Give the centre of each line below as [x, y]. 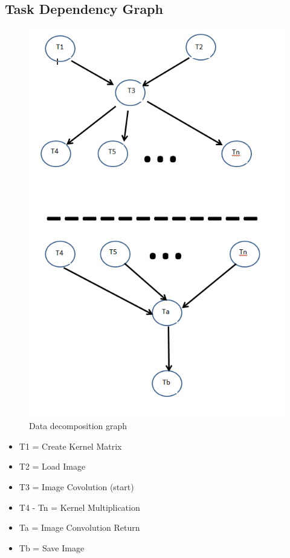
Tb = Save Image [52, 547]
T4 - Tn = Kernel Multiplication [79, 507]
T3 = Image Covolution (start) [76, 486]
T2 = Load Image [52, 466]
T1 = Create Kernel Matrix [70, 446]
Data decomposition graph [78, 426]
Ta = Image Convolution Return [79, 527]
